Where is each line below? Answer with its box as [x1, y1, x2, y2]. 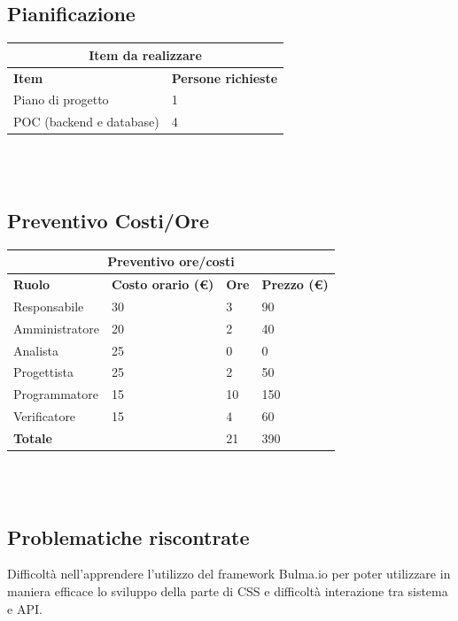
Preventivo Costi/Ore [7, 206, 210, 234]
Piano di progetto [13, 90, 109, 109]
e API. [7, 599, 43, 617]
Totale [13, 428, 52, 447]
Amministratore [13, 318, 99, 337]
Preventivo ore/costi [107, 252, 235, 271]
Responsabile [13, 296, 84, 315]
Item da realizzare [89, 45, 202, 64]
